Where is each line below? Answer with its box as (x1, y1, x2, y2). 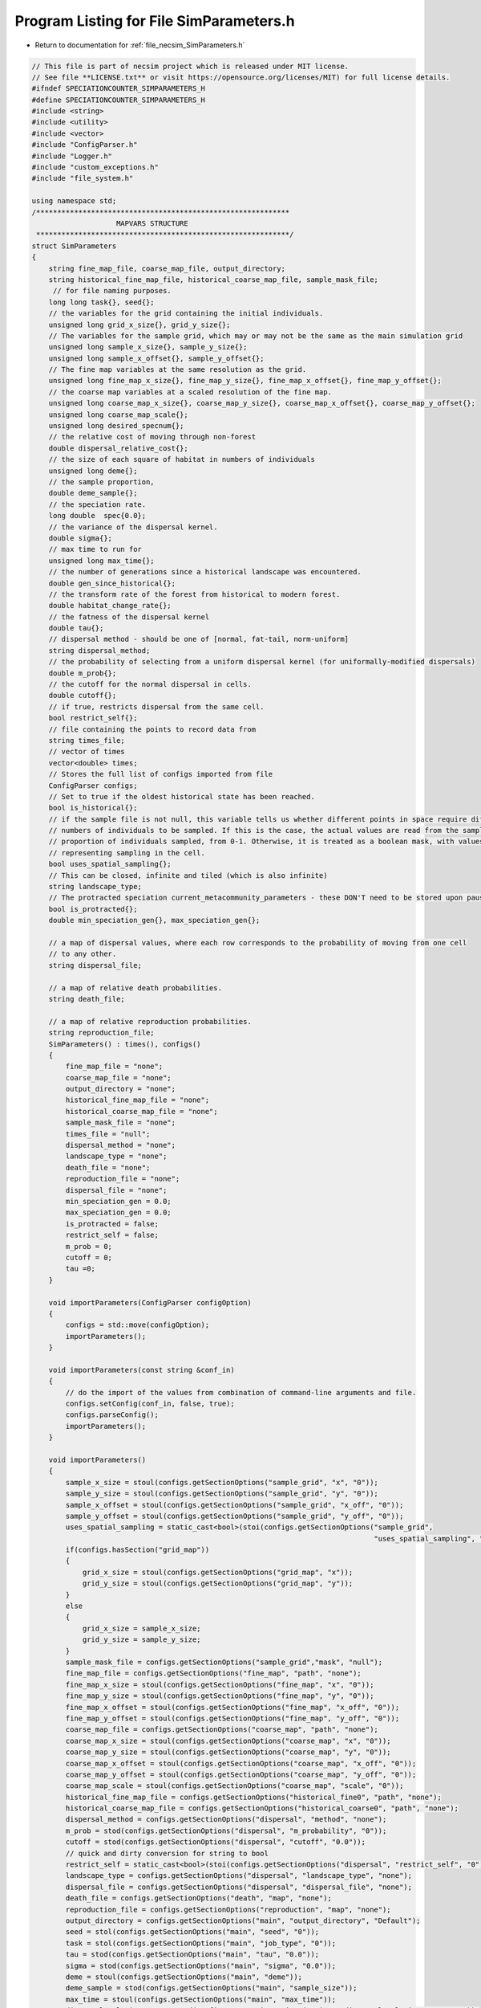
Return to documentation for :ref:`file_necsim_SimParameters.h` (34, 40, 245, 50)
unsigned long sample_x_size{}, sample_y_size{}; (48, 342, 248, 352)
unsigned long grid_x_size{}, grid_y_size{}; (48, 320, 231, 329)
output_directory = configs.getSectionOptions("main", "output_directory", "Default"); (65, 1916, 421, 1925)
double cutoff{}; (48, 691, 117, 700)
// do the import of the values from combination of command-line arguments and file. (65, 1388, 417, 1397)
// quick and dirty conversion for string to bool (65, 1848, 269, 1858)
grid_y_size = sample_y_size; (82, 1635, 201, 1644)
